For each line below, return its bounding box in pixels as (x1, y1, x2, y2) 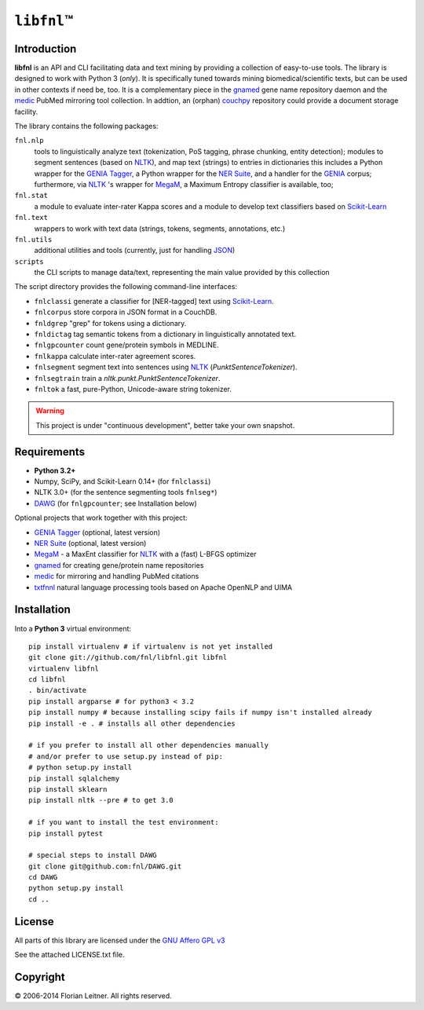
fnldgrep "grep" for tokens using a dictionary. (34, 318, 187, 328)
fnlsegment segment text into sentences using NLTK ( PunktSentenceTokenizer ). (34, 362, 298, 372)
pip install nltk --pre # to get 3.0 (28, 796, 174, 805)
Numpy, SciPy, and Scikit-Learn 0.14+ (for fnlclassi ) (34, 477, 211, 486)
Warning (35, 406, 64, 415)
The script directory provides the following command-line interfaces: (14, 282, 238, 291)
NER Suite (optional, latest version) (34, 539, 147, 548)
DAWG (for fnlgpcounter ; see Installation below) (34, 499, 198, 508)
